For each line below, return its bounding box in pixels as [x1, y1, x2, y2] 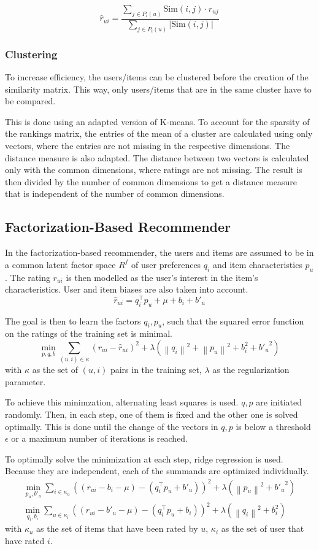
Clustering [5, 46, 58, 61]
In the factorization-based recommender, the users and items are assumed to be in [5, 246, 314, 259]
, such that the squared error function [162, 314, 304, 327]
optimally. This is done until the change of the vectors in [5, 420, 218, 432]
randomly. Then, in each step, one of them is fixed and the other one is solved [5, 408, 298, 421]
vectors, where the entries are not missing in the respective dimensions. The [5, 139, 290, 152]
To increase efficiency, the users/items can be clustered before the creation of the [5, 70, 309, 83]
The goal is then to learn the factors [5, 314, 141, 327]
